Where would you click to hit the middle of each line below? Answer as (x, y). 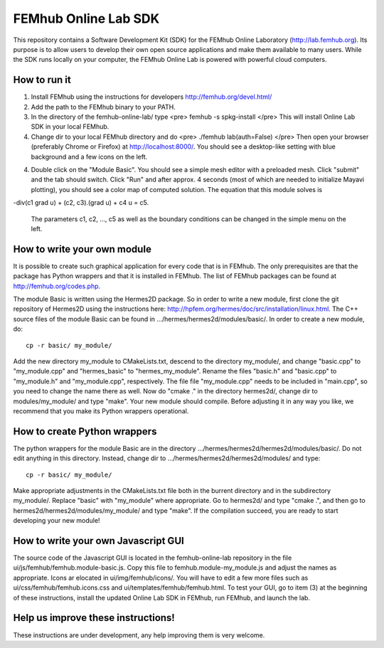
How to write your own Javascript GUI (98, 541)
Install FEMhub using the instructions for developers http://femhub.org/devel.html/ (151, 97)
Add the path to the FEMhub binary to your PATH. (103, 107)
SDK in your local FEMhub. (70, 127)
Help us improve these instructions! (94, 618)
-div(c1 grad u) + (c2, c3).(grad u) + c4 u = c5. (81, 203)
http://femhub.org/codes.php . (57, 286)
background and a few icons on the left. (89, 156)
